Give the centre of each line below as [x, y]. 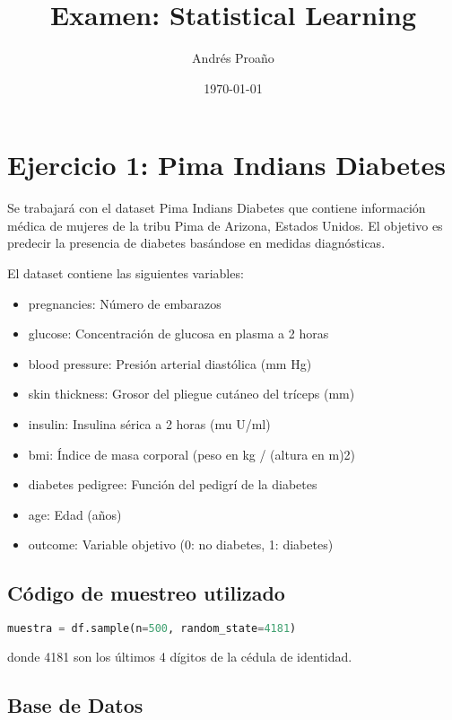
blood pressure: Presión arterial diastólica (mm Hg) [170, 363]
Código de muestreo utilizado [146, 593]
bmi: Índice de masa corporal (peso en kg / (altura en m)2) [192, 454]
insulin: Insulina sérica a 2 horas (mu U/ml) [149, 424]
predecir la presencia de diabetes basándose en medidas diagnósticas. [196, 243]
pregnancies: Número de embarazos [125, 303]
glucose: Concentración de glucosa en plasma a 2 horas [178, 334]
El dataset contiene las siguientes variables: [126, 273]
